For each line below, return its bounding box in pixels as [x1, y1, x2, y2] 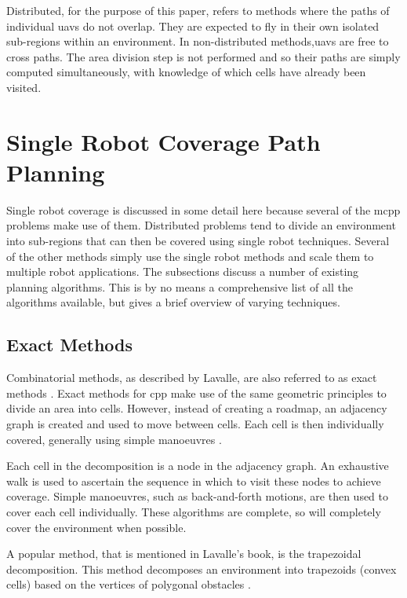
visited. [6, 79, 42, 95]
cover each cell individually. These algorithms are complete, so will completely [6, 503, 381, 519]
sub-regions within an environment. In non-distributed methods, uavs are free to [6, 33, 389, 50]
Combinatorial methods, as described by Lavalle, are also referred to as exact [6, 369, 377, 386]
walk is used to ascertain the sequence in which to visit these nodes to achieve [6, 472, 381, 489]
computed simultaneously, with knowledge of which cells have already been [6, 64, 366, 80]
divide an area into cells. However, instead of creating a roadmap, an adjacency [6, 400, 387, 416]
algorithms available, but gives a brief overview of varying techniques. [6, 294, 340, 310]
